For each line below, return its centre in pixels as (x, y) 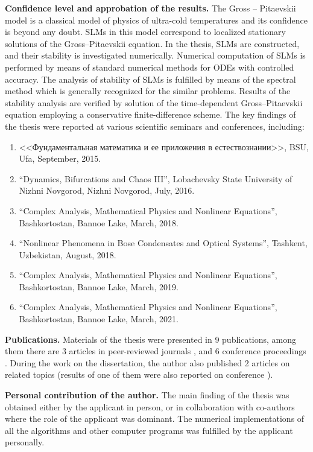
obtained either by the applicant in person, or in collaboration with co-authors (150, 406)
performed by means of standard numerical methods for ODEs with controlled (150, 67)
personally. (25, 442)
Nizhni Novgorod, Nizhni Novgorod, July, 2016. (107, 190)
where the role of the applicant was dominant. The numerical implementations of (155, 419)
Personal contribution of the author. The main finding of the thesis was (147, 395)
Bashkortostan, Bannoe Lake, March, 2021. (99, 319)
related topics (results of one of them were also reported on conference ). (139, 374)
